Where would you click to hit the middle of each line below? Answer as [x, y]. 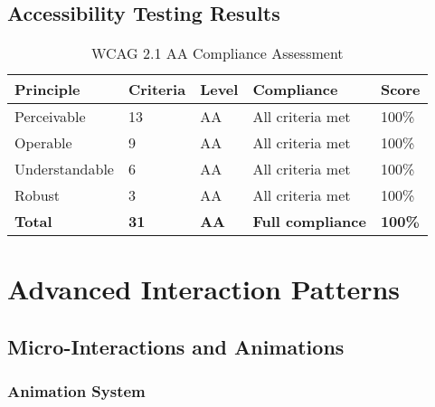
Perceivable [50, 117]
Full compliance [309, 222]
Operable [43, 143]
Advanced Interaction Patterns [204, 289]
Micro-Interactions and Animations [176, 346]
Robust [38, 195]
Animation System [76, 391]
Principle [47, 90]
